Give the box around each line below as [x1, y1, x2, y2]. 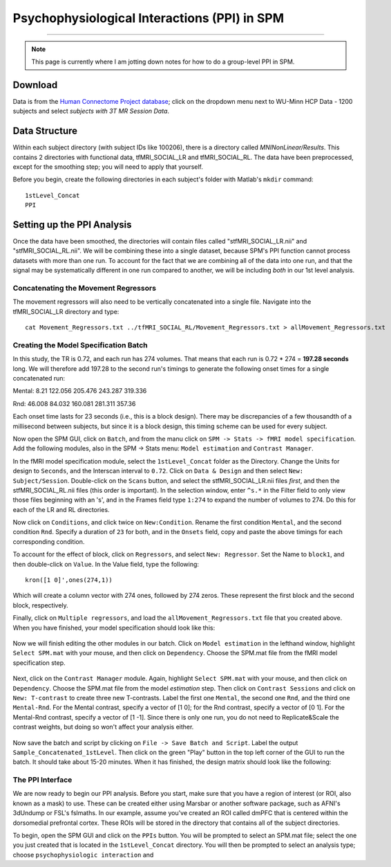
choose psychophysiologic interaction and [12, 850, 154, 859]
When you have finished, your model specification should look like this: [12, 623, 216, 632]
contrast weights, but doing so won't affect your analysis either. [12, 723, 194, 731]
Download [12, 79, 58, 91]
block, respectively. [12, 601, 68, 609]
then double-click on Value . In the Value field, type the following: [12, 560, 200, 568]
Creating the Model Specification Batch [12, 340, 148, 349]
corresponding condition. [12, 537, 85, 546]
